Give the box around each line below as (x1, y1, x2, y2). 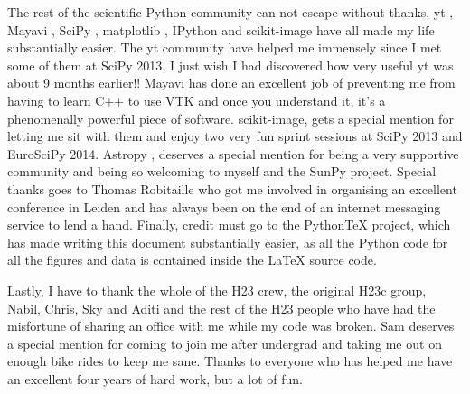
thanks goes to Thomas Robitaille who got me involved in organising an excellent (7, 179, 457, 198)
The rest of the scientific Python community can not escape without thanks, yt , (7, 3, 454, 21)
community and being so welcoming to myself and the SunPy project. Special (7, 162, 437, 181)
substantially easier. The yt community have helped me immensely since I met (7, 38, 442, 57)
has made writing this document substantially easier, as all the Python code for (7, 232, 448, 251)
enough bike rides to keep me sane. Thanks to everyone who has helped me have (7, 352, 453, 371)
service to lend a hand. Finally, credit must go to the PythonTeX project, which (7, 215, 451, 234)
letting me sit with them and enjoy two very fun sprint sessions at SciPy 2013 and (7, 127, 463, 145)
